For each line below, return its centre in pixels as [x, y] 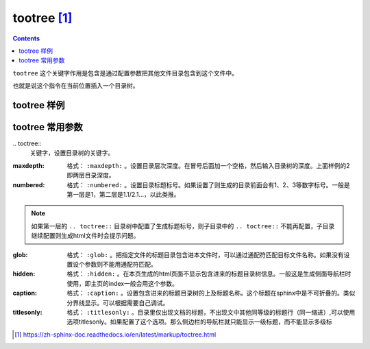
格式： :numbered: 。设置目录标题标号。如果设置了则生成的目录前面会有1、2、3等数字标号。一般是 [209, 184]
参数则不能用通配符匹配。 [121, 264]
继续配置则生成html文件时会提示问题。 [85, 236]
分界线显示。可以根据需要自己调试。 [118, 302]
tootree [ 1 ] [42, 18]
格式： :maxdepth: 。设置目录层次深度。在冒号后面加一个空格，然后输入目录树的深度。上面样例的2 [208, 165]
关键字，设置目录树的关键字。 [72, 153]
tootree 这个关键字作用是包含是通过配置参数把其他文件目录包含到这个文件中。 [125, 73]
